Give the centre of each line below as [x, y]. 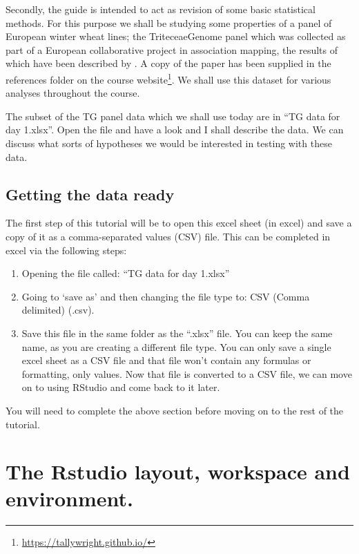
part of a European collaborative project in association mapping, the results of [172, 49]
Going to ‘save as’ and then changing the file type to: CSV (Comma [166, 296]
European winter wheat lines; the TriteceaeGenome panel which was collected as [176, 36]
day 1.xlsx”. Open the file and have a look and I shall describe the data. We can [175, 130]
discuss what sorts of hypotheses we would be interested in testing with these [169, 143]
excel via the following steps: [66, 250]
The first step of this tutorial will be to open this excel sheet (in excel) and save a [179, 223]
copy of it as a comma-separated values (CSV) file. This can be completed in [168, 236]
